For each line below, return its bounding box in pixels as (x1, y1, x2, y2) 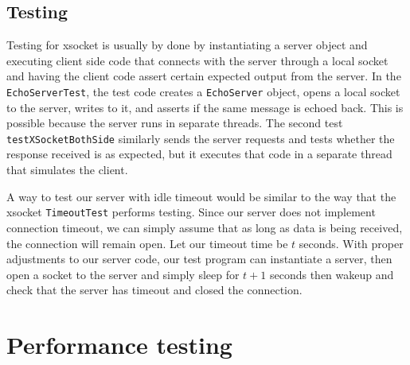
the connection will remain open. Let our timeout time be (6, 235, 288, 251)
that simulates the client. (6, 161, 128, 178)
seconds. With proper (299, 235, 404, 251)
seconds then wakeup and (269, 266, 394, 282)
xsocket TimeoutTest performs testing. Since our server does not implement (6, 204, 376, 220)
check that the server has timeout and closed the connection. (6, 282, 303, 298)
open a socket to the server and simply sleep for (6, 266, 240, 282)
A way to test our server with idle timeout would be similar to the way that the (6, 188, 396, 204)
